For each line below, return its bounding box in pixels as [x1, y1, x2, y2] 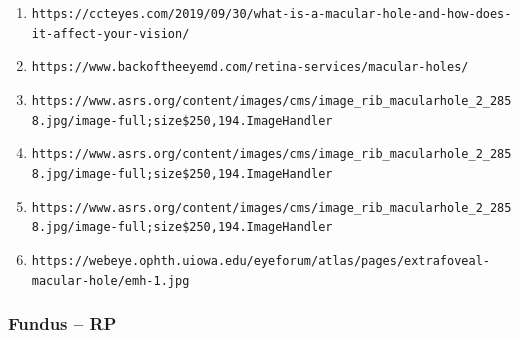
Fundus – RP [8, 311, 117, 336]
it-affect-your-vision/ [31, 26, 190, 41]
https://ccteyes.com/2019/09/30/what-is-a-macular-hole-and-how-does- [31, 7, 512, 21]
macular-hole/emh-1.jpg [31, 273, 190, 288]
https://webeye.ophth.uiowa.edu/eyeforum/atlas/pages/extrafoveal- [31, 253, 490, 268]
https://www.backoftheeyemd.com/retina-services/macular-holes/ [31, 60, 469, 75]
